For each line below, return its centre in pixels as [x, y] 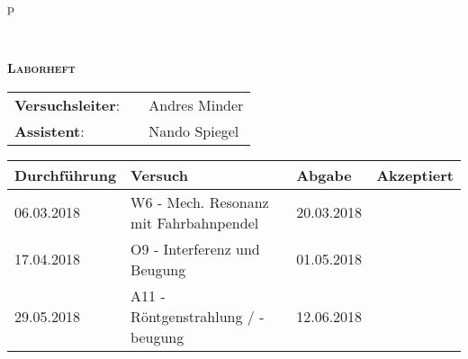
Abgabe [324, 175]
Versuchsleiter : [67, 104]
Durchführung [66, 175]
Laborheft [41, 68]
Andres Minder [196, 104]
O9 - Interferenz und [195, 248]
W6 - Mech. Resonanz [200, 202]
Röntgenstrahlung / [193, 316]
